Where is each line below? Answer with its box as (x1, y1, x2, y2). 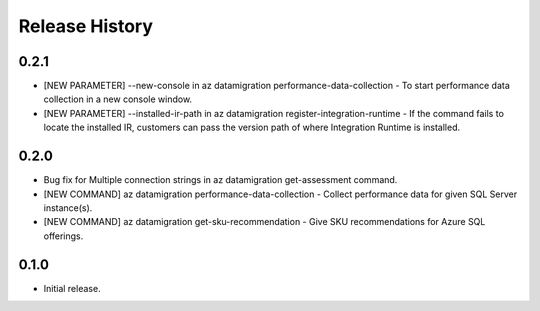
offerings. (43, 230, 84, 242)
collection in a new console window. (43, 93, 193, 105)
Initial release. (43, 282, 101, 294)
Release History (18, 15, 154, 37)
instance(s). (43, 201, 93, 214)
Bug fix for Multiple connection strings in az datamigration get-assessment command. (43, 174, 398, 186)
